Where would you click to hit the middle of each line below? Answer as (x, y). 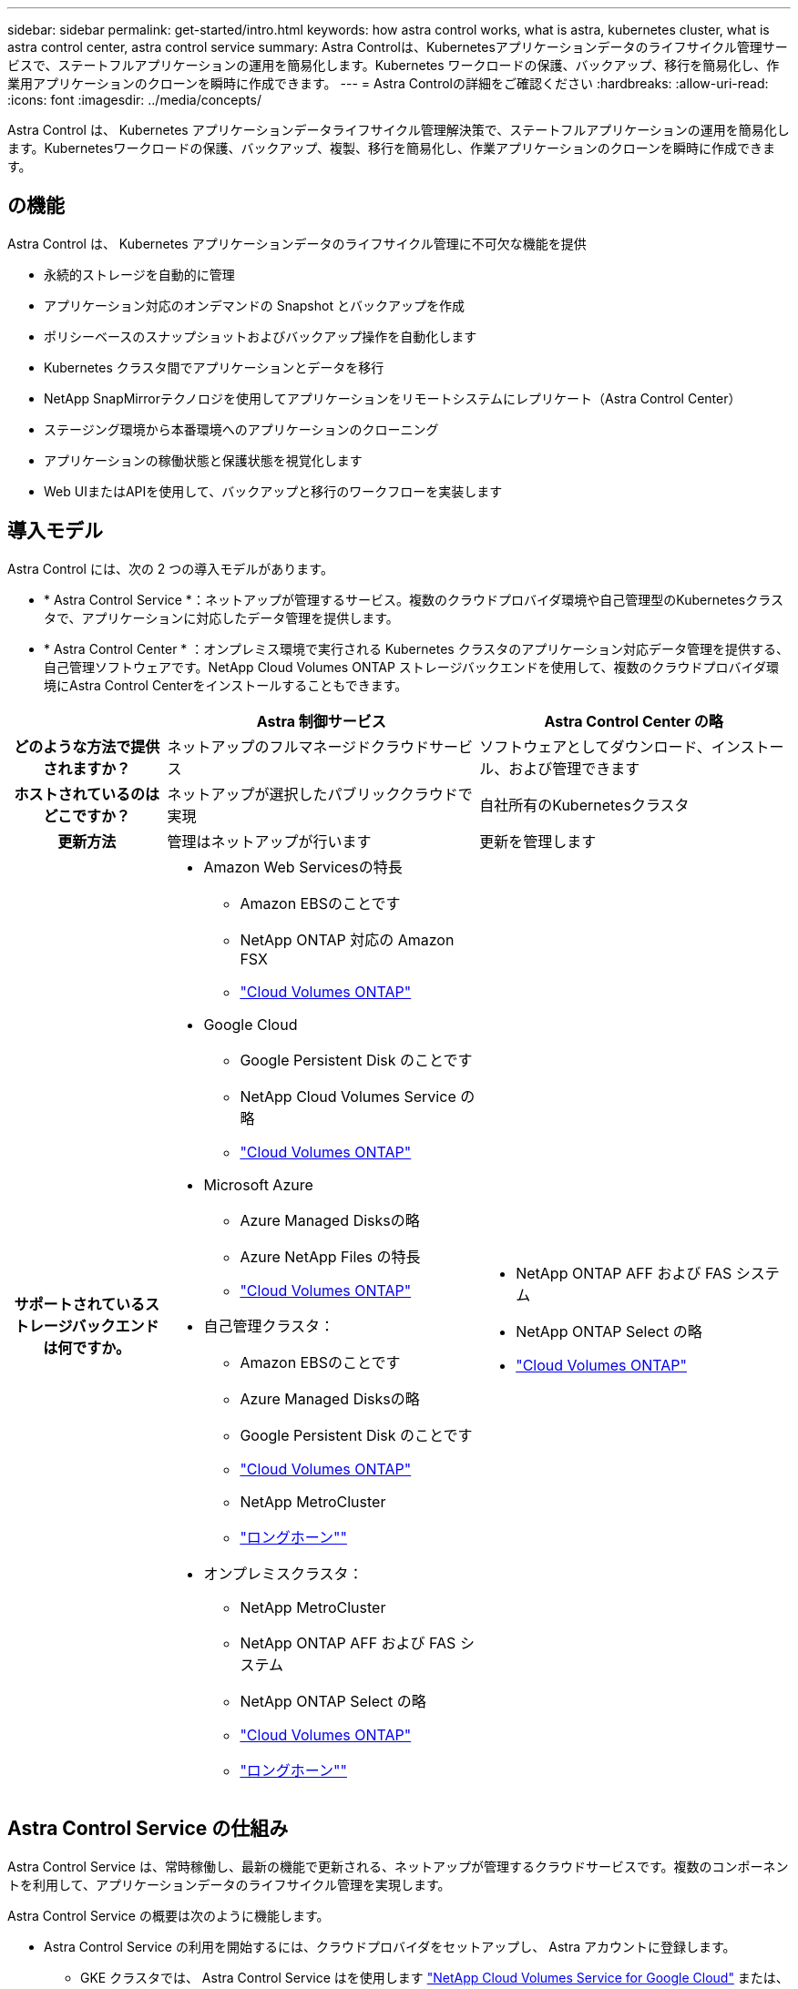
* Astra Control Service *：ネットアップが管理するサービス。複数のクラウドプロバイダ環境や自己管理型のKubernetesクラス (414, 599)
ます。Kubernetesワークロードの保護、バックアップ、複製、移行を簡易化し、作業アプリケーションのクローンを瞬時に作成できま (392, 148)
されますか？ (87, 768)
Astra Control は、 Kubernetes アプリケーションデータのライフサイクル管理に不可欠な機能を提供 (297, 243)
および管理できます (574, 768)
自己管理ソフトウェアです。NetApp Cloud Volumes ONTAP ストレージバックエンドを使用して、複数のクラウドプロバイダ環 (412, 667)
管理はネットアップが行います (269, 841)
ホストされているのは (87, 794)
